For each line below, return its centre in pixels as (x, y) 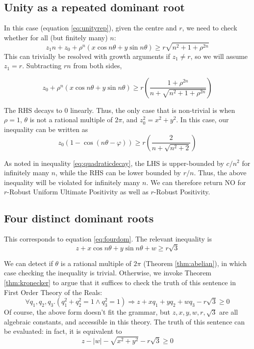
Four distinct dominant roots (79, 218)
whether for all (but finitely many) (56, 37)
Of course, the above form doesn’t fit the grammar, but (87, 312)
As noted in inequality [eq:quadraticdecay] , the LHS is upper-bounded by (114, 163)
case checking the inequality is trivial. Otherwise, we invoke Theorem (108, 273)
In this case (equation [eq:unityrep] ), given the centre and (90, 28)
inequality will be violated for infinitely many (72, 182)
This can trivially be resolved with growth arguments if (87, 56)
